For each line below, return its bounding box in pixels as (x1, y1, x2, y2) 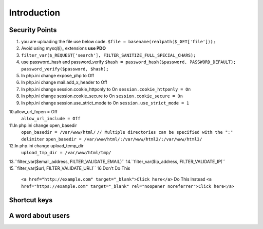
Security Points (9, 26, 57, 34)
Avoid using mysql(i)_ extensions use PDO (21, 45, 106, 51)
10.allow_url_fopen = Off (9, 108, 58, 114)
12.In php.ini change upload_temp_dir (9, 142, 84, 148)
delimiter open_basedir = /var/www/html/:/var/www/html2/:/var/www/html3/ (21, 136, 202, 142)
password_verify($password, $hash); (21, 66, 109, 71)
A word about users (9, 211, 70, 220)
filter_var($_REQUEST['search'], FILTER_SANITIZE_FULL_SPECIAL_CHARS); (21, 53, 196, 58)
